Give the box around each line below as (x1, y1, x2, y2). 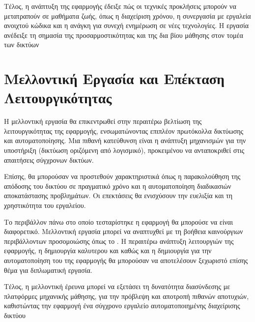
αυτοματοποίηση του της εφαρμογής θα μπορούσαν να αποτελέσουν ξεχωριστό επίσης (4, 255, 248, 265)
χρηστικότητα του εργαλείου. (4, 200, 86, 210)
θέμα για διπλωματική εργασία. (4, 264, 92, 275)
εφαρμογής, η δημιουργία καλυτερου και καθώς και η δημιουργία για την (4, 245, 212, 256)
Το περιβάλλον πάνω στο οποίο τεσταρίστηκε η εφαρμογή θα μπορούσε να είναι (4, 216, 233, 227)
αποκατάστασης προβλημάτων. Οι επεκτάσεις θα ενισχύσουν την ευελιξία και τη (4, 190, 233, 201)
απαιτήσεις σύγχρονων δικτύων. (4, 154, 94, 165)
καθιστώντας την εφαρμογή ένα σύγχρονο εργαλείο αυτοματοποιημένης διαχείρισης (4, 300, 240, 311)
